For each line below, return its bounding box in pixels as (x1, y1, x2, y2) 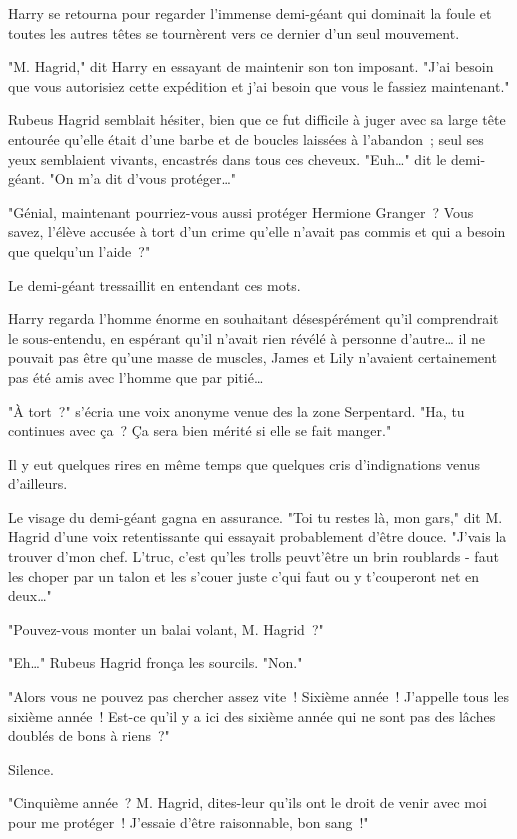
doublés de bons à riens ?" (8, 725, 170, 746)
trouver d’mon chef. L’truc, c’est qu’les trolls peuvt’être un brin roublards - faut (8, 546, 499, 567)
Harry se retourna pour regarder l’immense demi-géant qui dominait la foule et (8, 3, 492, 23)
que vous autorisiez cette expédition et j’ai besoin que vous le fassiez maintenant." (8, 75, 510, 96)
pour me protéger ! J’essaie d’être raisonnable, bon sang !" (8, 812, 369, 832)
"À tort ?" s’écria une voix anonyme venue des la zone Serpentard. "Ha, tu (8, 400, 465, 421)
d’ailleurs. (8, 473, 68, 494)
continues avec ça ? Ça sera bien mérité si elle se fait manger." (8, 420, 392, 441)
